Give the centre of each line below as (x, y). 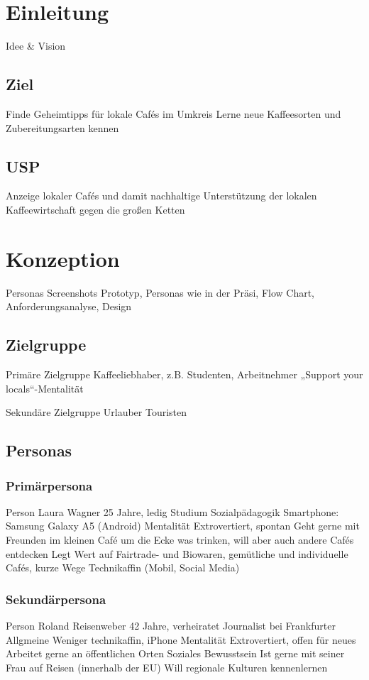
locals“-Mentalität (45, 388)
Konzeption (63, 258)
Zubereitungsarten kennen (62, 127)
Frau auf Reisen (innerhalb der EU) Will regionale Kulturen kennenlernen (167, 667)
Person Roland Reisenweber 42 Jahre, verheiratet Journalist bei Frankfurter (171, 625)
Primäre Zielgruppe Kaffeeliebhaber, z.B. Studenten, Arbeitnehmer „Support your (184, 374)
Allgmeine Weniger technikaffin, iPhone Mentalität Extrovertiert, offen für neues (181, 639)
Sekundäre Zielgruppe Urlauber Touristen (97, 412)
